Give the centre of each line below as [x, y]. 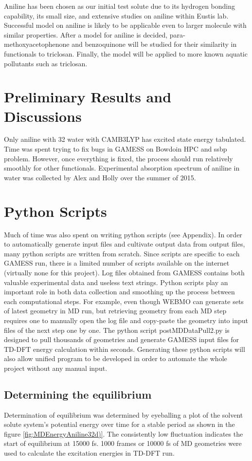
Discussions [43, 116]
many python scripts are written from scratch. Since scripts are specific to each [122, 253]
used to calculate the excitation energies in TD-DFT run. [89, 453]
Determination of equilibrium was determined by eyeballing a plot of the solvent [124, 414]
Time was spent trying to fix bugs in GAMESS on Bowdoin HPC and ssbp [116, 149]
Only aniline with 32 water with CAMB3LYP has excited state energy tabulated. [125, 139]
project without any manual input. [56, 368]
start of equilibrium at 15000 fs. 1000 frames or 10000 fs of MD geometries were [123, 443]
